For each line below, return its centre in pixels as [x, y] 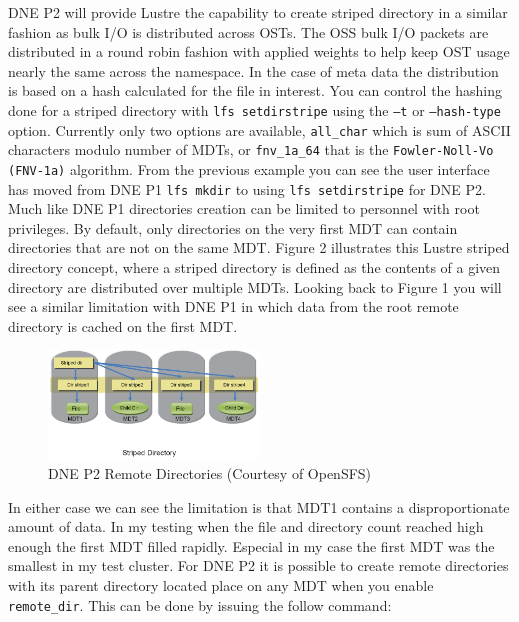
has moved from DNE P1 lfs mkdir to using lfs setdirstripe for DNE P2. [247, 188]
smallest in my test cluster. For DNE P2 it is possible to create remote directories [258, 565]
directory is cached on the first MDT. [123, 325]
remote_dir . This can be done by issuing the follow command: [200, 604]
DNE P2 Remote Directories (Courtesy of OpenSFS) [210, 473]
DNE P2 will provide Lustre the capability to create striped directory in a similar [258, 12]
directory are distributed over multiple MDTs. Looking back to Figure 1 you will [255, 286]
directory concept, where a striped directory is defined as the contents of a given [254, 267]
